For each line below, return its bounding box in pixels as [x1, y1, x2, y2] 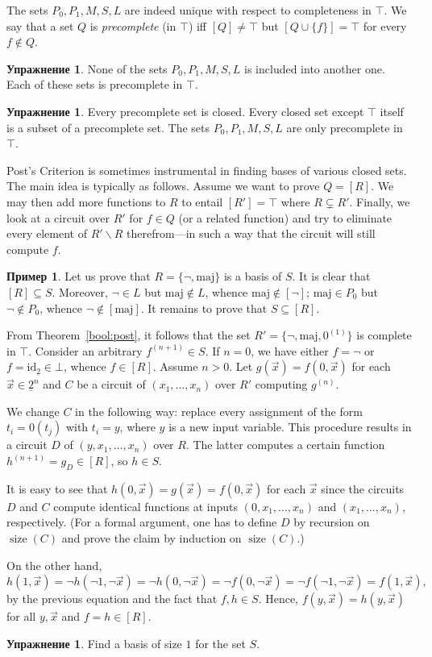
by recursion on [293, 514, 370, 530]
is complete [356, 326, 412, 343]
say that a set [6, 17, 74, 34]
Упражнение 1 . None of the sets [6, 60, 168, 77]
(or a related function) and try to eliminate [178, 209, 393, 226]
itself [380, 102, 404, 119]
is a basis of [223, 268, 282, 285]
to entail [181, 193, 223, 210]
